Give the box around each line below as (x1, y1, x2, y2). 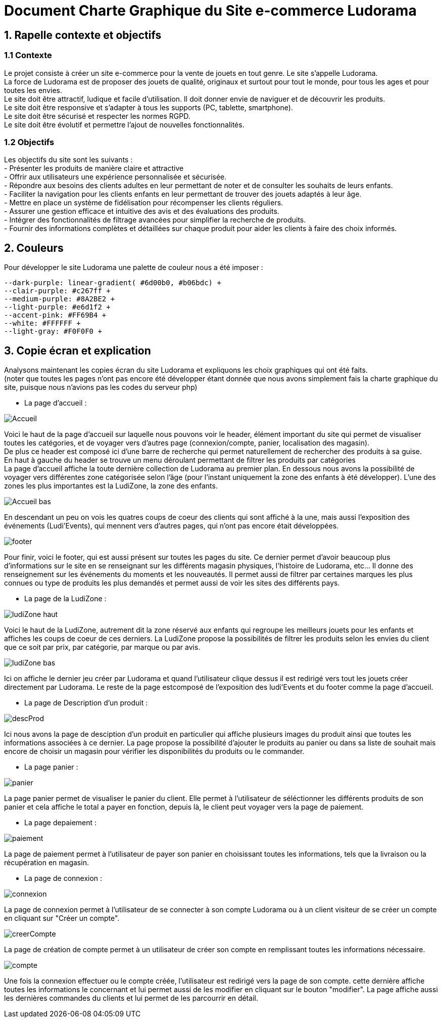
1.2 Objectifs (4, 137, 55, 147)
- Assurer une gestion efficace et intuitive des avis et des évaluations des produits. (4, 207, 279, 216)
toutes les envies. (4, 85, 63, 95)
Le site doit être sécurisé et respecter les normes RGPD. (4, 111, 190, 120)
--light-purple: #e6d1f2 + (4, 303, 111, 312)
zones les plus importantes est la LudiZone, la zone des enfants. (4, 481, 218, 490)
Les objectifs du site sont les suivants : (4, 155, 133, 164)
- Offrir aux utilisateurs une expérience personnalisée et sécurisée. (4, 172, 227, 182)
